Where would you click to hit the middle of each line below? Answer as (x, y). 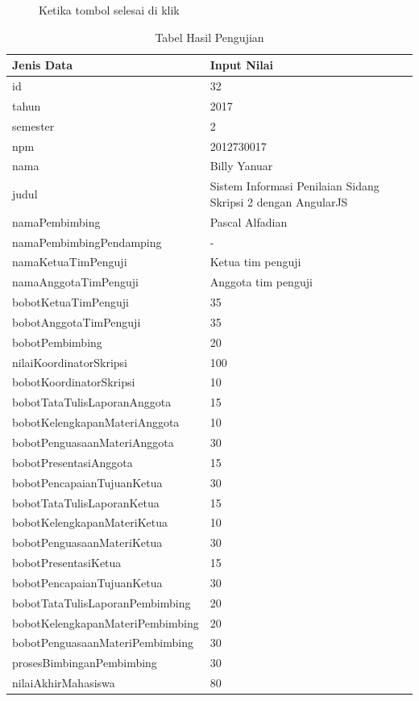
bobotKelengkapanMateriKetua (90, 522)
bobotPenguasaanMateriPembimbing (103, 643)
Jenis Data (43, 65)
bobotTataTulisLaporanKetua (86, 502)
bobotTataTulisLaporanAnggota (92, 402)
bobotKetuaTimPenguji (71, 302)
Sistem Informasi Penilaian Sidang (295, 186)
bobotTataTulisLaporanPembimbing (102, 602)
